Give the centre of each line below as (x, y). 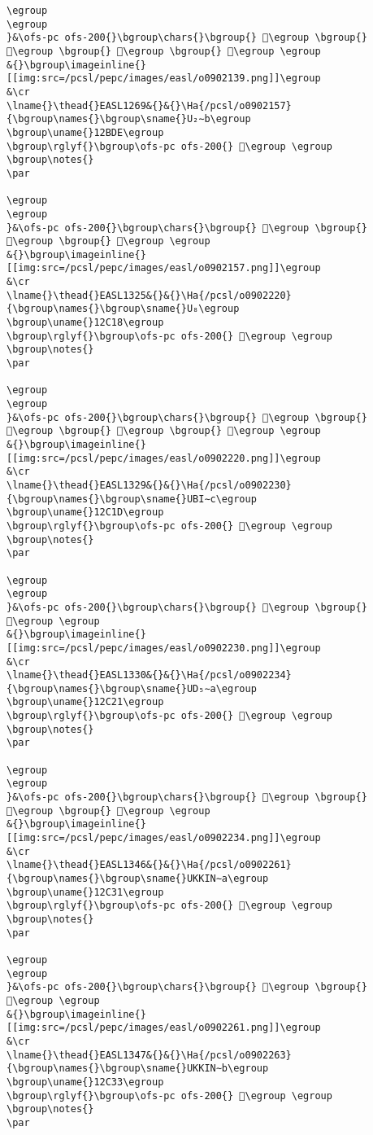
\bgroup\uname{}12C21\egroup (85, 702)
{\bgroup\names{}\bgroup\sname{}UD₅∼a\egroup (132, 688)
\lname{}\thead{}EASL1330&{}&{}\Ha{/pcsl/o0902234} (149, 675)
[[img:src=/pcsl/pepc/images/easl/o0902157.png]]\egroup (164, 268)
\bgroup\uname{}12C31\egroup (85, 892)
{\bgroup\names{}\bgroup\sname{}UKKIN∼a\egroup (138, 879)
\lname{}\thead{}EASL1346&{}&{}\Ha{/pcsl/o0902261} (149, 865)
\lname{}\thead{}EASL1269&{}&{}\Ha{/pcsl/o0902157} (149, 105)
